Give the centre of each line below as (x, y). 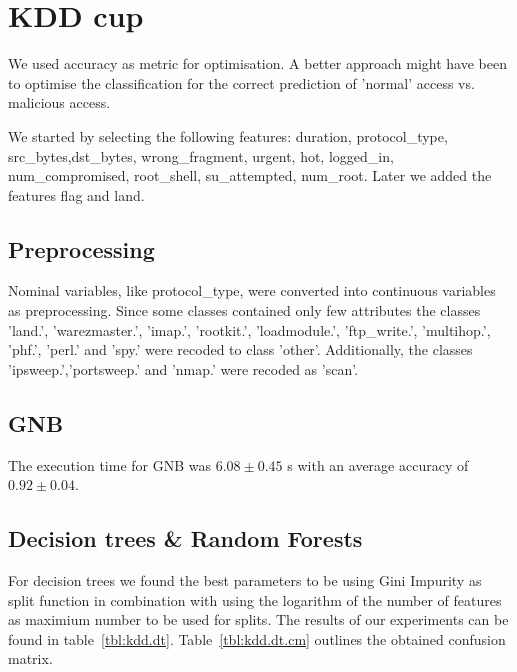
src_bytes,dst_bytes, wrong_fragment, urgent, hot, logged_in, (201, 155)
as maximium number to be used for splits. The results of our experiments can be (258, 619)
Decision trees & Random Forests (185, 538)
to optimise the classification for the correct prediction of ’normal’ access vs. (241, 82)
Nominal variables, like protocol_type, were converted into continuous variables (252, 290)
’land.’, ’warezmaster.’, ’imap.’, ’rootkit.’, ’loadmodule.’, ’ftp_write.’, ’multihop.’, (249, 329)
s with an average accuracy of (378, 464)
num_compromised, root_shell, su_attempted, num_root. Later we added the (250, 175)
